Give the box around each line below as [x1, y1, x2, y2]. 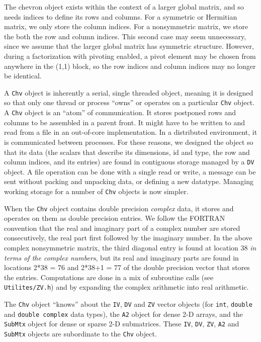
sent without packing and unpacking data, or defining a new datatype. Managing [4, 176, 254, 187]
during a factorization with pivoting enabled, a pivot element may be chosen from [4, 50, 256, 61]
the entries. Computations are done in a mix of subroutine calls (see [4, 272, 214, 282]
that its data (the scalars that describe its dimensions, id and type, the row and [4, 146, 250, 157]
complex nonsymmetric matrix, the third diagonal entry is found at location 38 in [4, 242, 256, 253]
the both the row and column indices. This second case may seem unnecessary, [4, 31, 246, 41]
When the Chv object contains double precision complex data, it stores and [4, 203, 234, 213]
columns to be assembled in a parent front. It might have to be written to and [4, 117, 245, 127]
